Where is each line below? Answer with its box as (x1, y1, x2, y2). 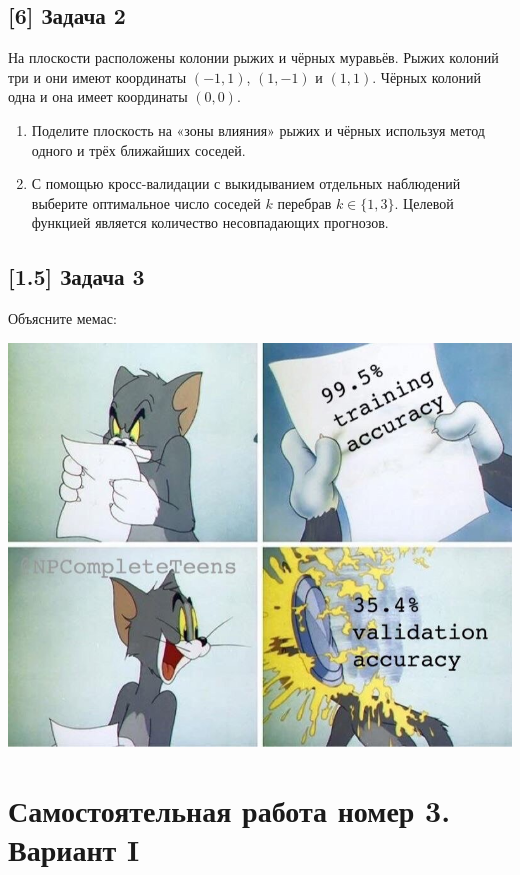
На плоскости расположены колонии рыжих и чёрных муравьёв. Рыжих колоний (8, 47, 499, 68)
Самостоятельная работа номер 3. (8, 790, 451, 831)
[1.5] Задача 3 (8, 261, 145, 292)
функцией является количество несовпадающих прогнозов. (31, 212, 389, 233)
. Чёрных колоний (372, 66, 482, 87)
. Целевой (394, 192, 454, 213)
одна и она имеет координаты (8, 86, 188, 107)
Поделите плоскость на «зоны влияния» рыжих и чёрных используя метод (31, 119, 485, 140)
